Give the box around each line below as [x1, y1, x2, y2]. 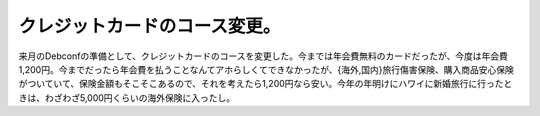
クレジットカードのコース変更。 [18, 15, 281, 37]
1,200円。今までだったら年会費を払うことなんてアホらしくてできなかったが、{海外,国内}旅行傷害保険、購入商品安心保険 [18, 63, 515, 75]
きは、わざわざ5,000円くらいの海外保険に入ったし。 [18, 91, 236, 104]
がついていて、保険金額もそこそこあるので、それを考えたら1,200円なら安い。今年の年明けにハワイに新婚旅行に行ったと [18, 78, 513, 90]
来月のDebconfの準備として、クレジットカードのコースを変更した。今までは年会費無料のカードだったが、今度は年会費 [18, 50, 509, 62]
